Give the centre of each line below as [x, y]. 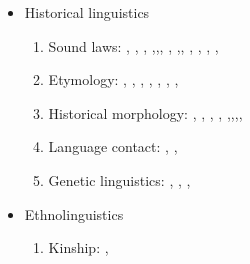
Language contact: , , [113, 146]
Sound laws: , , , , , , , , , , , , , [133, 45]
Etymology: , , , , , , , [113, 79]
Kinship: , [78, 247]
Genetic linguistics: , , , [119, 179]
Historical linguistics [87, 12]
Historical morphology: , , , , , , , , [145, 112]
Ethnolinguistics [74, 213]
